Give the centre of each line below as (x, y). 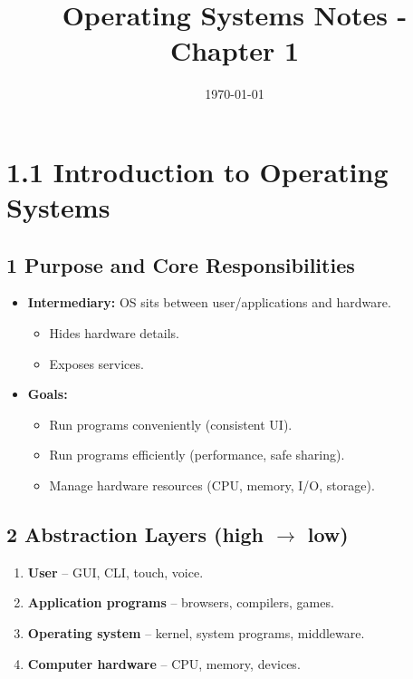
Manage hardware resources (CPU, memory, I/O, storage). (212, 485)
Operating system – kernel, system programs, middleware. (196, 633)
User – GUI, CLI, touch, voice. (115, 572)
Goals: (48, 394)
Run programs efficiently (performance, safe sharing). (197, 455)
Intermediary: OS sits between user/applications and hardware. (209, 302)
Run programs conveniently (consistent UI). (171, 424)
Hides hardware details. (114, 333)
